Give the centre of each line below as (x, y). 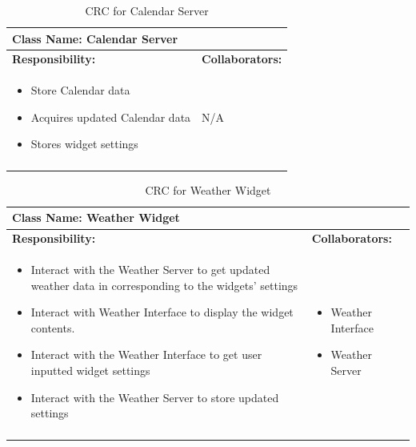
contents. (53, 327)
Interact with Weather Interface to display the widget (162, 312)
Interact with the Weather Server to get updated (150, 270)
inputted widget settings (90, 370)
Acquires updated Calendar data (111, 117)
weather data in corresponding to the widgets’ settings (164, 285)
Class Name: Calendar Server (95, 38)
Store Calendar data (80, 90)
